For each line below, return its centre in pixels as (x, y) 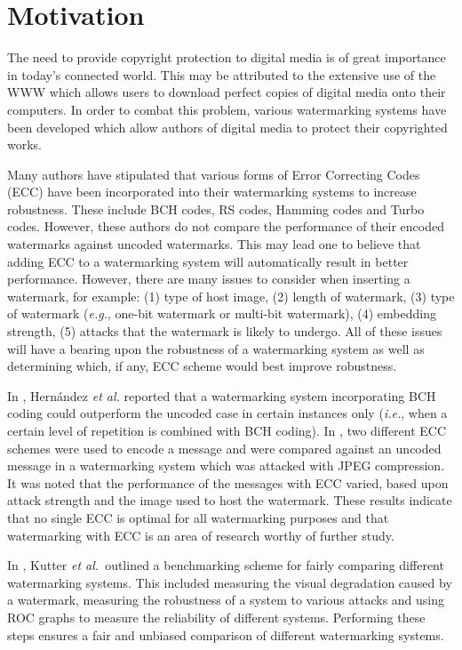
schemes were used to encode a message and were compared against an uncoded (224, 448)
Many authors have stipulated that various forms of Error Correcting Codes (214, 174)
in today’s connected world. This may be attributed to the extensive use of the (222, 74)
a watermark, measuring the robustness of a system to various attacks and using (226, 600)
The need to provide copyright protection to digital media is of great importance (227, 57)
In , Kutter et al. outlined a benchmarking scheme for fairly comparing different (226, 565)
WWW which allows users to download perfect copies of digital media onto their (227, 92)
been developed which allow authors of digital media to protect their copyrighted (227, 127)
